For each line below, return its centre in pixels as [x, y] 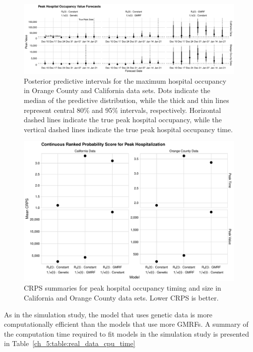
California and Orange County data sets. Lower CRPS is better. [121, 297]
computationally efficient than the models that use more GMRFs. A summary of [126, 324]
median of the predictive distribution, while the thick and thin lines [126, 100]
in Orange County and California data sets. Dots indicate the [117, 90]
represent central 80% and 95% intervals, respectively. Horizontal [123, 110]
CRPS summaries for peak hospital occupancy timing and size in [123, 288]
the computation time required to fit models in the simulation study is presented [127, 333]
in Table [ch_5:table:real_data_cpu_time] [70, 343]
